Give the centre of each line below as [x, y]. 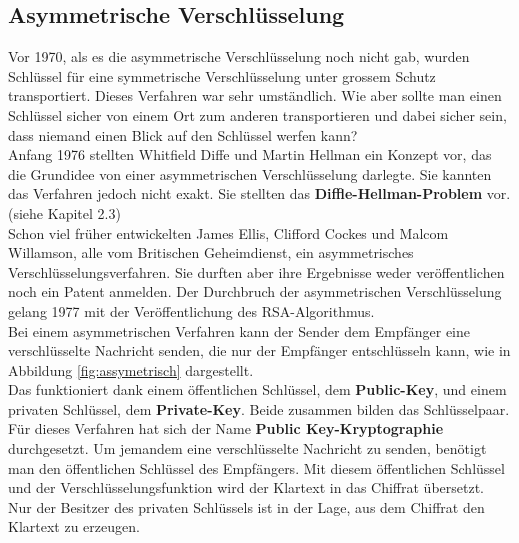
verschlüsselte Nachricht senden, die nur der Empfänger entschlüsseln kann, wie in [259, 350]
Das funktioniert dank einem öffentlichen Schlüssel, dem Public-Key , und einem [257, 389]
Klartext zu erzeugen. [74, 526]
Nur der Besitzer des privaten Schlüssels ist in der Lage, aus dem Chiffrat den [246, 506]
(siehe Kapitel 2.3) [64, 212]
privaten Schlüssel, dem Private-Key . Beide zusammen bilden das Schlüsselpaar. [259, 408]
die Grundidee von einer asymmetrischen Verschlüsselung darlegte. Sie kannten [250, 173]
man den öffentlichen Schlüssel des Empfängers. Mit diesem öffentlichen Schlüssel [256, 467]
